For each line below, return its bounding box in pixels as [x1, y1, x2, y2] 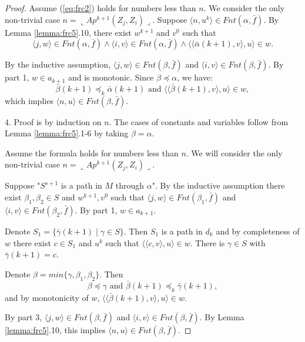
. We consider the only [203, 2, 285, 14]
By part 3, [5, 311, 42, 323]
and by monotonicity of [5, 291, 89, 303]
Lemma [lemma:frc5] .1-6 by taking [5, 127, 129, 139]
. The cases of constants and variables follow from [109, 115, 289, 128]
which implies [5, 94, 53, 106]
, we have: [177, 71, 213, 83]
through [115, 179, 145, 192]
